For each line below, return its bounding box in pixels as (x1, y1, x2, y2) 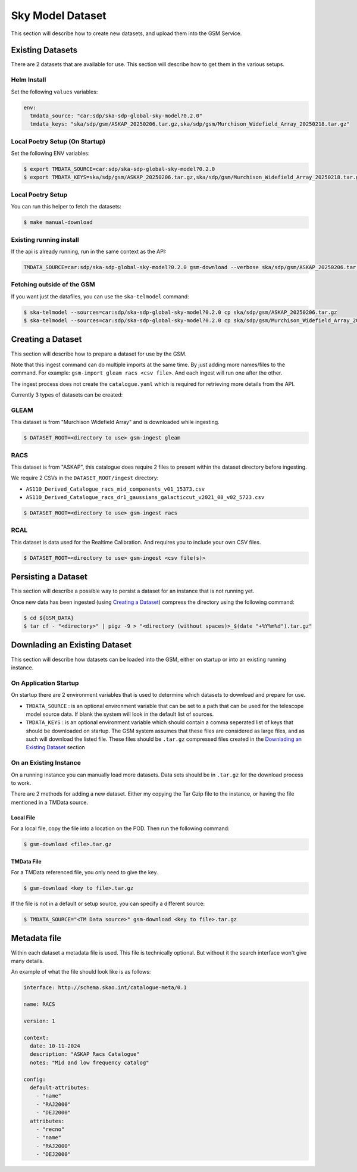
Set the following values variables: (11, 88, 98, 95)
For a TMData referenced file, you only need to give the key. (11, 869, 158, 876)
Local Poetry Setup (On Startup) (11, 137, 106, 145)
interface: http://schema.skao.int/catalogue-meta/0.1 (23, 984, 187, 991)
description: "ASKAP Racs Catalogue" (30, 1051, 140, 1058)
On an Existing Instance (11, 759, 82, 767)
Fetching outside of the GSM (11, 280, 95, 289)
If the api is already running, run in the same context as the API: (11, 248, 167, 255)
